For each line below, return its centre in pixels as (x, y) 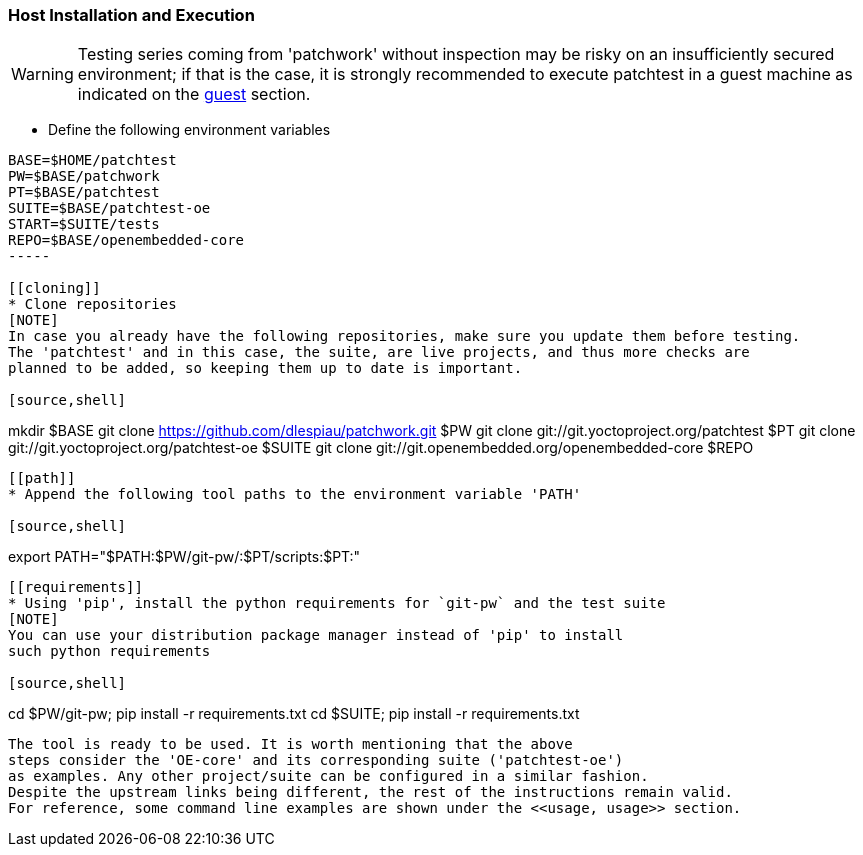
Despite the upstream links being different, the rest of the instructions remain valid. (370, 792)
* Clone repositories (92, 304)
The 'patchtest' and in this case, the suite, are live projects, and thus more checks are (379, 352)
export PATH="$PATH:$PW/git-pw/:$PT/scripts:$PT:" (184, 557)
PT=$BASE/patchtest (84, 192)
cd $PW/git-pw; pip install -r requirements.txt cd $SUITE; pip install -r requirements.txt (294, 714)
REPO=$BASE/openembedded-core (126, 240)
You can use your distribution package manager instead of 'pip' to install (316, 635)
